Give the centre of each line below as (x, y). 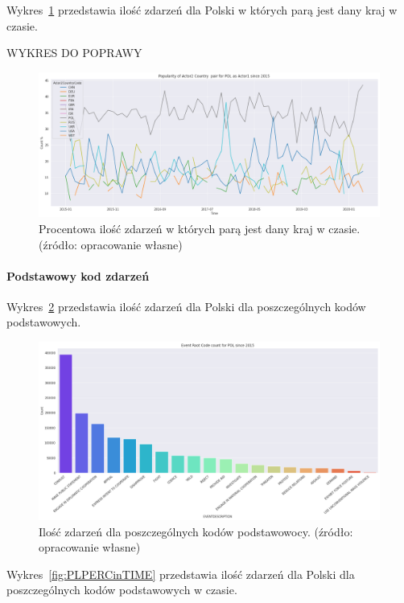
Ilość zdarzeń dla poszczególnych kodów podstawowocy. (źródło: (196, 531)
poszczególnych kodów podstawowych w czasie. (122, 590)
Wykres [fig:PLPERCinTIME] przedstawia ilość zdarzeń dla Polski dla (181, 574)
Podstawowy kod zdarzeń (78, 275)
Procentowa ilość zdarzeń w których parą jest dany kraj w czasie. (200, 228)
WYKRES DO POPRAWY (74, 53)
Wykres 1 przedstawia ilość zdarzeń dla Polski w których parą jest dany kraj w (202, 10)
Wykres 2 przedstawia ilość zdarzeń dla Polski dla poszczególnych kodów (186, 306)
